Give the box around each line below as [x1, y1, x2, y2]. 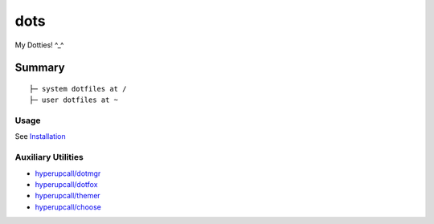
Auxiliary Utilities [14, 152, 84, 163]
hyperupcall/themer [35, 191, 100, 201]
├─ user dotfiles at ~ [29, 96, 119, 104]
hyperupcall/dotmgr [35, 169, 101, 178]
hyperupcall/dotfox [35, 180, 98, 189]
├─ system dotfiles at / [29, 84, 127, 93]
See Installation [14, 132, 66, 141]
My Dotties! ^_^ [14, 40, 64, 50]
